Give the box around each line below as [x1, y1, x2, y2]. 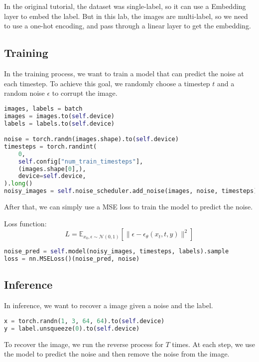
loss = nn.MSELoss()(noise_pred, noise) [4, 255, 140, 263]
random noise [4, 88, 45, 98]
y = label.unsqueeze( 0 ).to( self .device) [4, 325, 140, 332]
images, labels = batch [4, 105, 83, 112]
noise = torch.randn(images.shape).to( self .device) [4, 136, 179, 143]
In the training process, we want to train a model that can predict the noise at [4, 68, 244, 78]
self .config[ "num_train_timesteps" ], [18, 158, 143, 165]
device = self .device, [18, 173, 86, 180]
